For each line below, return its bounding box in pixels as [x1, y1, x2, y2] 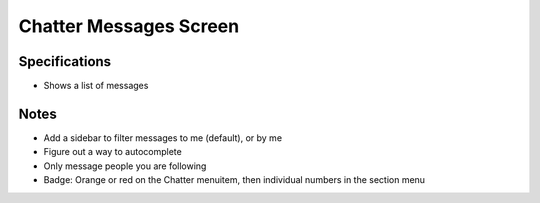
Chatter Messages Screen [18, 15, 240, 37]
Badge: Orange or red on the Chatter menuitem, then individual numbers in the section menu [43, 174, 425, 186]
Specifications [18, 53, 112, 70]
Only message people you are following [43, 160, 207, 172]
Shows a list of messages [43, 80, 149, 92]
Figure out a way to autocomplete [43, 146, 182, 158]
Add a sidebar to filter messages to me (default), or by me [43, 131, 283, 144]
